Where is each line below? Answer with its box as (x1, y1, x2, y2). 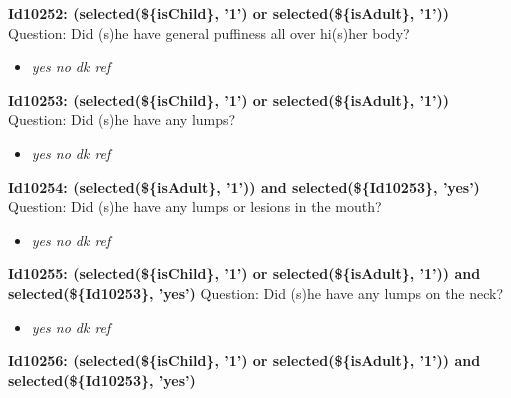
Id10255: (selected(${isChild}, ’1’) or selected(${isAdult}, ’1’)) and (8, 263, 481, 284)
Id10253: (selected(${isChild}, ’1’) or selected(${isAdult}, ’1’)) (8, 89, 450, 110)
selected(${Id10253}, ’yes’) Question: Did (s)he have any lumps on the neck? (8, 282, 504, 303)
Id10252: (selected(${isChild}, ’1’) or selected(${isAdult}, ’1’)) (8, 3, 450, 23)
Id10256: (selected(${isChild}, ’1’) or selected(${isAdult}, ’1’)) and (8, 350, 481, 371)
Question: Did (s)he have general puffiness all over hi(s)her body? (8, 22, 410, 43)
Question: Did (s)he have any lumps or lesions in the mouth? (8, 196, 382, 217)
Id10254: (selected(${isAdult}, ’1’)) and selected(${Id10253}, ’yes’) (8, 176, 480, 197)
